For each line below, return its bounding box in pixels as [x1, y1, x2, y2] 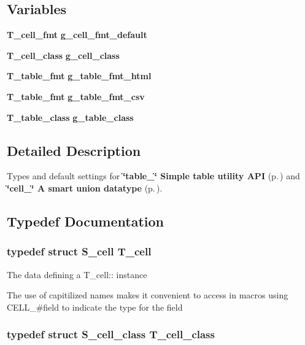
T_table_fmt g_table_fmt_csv [7, 90, 145, 103]
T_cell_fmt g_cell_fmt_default [7, 28, 147, 41]
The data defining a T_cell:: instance [7, 268, 147, 281]
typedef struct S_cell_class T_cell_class [7, 327, 215, 342]
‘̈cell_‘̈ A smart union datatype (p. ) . [7, 181, 163, 194]
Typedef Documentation [7, 211, 164, 230]
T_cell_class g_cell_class [7, 48, 120, 61]
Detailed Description [7, 141, 141, 160]
